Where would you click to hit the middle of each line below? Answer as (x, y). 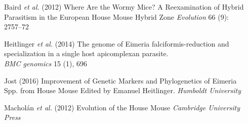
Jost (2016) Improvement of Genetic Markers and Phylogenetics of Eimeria (120, 80)
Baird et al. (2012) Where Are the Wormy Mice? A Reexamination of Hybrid (124, 7)
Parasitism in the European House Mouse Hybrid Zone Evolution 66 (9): (116, 16)
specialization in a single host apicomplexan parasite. (86, 53)
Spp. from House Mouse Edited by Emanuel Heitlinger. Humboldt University (122, 90)
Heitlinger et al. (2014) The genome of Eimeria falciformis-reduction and (117, 43)
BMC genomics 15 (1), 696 (46, 63)
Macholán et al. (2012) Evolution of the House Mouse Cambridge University (122, 107)
